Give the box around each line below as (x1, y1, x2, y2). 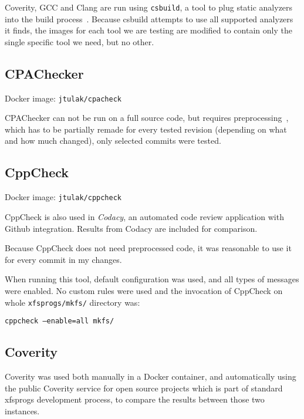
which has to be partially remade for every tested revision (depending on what (5, 123, 287, 135)
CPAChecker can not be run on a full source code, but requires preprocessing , (5, 111, 289, 124)
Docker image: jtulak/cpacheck (5, 92, 121, 104)
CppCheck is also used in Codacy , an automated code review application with (5, 210, 284, 222)
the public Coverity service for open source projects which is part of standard (5, 381, 283, 394)
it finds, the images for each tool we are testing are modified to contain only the (5, 24, 292, 36)
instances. (5, 404, 40, 417)
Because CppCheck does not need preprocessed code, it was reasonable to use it (5, 242, 292, 254)
